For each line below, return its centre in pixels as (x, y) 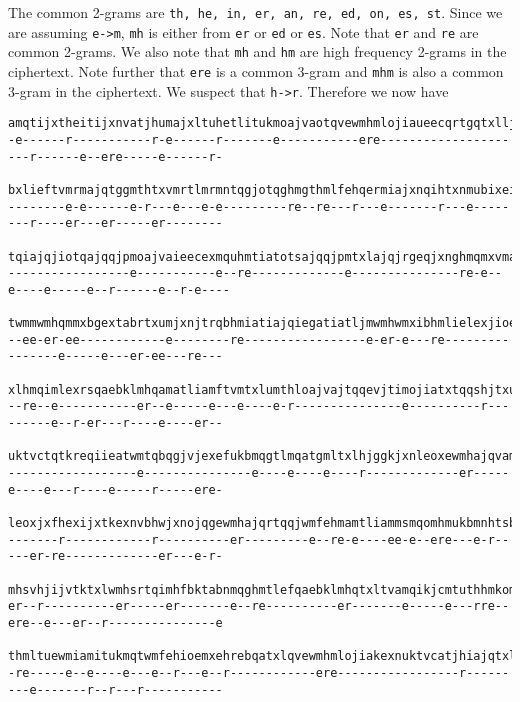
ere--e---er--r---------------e (115, 622)
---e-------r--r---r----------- (115, 689)
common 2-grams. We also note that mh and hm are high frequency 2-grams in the (257, 51)
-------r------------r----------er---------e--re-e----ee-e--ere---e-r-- (259, 539)
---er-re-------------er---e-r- (115, 556)
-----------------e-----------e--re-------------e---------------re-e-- (255, 273)
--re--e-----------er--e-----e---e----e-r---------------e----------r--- (259, 406)
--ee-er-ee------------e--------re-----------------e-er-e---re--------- (259, 339)
